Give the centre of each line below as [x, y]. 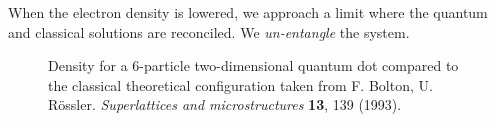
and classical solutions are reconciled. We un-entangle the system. [209, 31]
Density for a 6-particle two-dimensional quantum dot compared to [253, 65]
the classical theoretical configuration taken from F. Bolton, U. [240, 84]
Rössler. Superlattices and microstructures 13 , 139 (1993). [225, 104]
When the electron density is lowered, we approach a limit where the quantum [248, 12]
